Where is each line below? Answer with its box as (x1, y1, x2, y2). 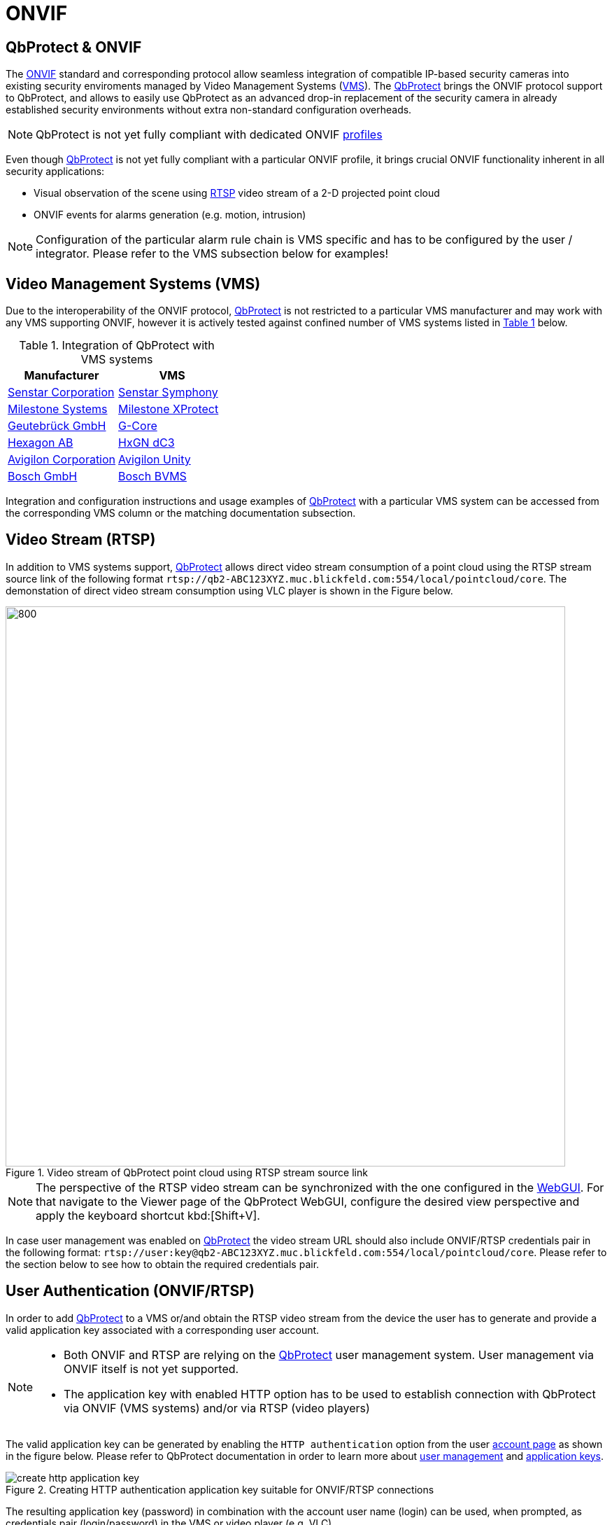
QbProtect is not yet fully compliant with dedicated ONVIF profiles (36, 127, 383, 142)
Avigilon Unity (118, 452, 191, 467)
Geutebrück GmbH (8, 419, 106, 433)
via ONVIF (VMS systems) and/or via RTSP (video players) (64, 1400, 370, 1415)
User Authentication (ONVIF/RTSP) (6, 1282, 255, 1300)
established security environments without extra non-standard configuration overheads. (6, 104, 412, 116)
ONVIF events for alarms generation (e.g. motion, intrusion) (34, 209, 306, 221)
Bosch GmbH (8, 469, 78, 484)
